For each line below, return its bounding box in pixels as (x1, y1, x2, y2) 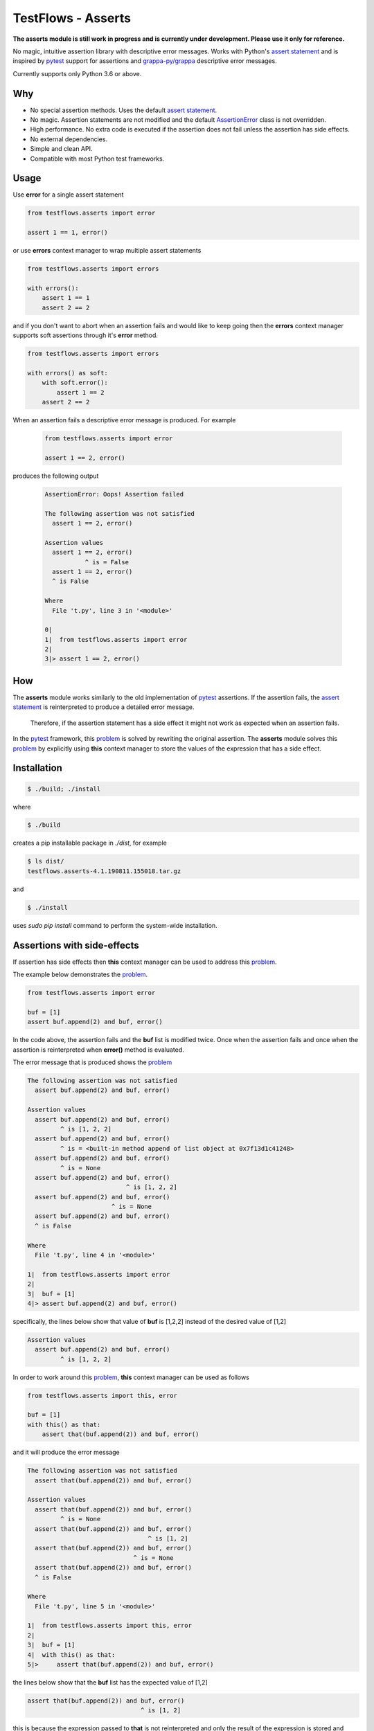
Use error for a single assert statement (12, 190, 124, 199)
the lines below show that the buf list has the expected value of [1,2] (12, 1678, 208, 1687)
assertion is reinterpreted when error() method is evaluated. (12, 1046, 185, 1054)
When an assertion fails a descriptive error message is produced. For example (12, 416, 236, 424)
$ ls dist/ (27, 857, 64, 865)
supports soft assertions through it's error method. (12, 331, 159, 339)
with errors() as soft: (27, 369, 109, 377)
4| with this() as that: (27, 1651, 116, 1658)
